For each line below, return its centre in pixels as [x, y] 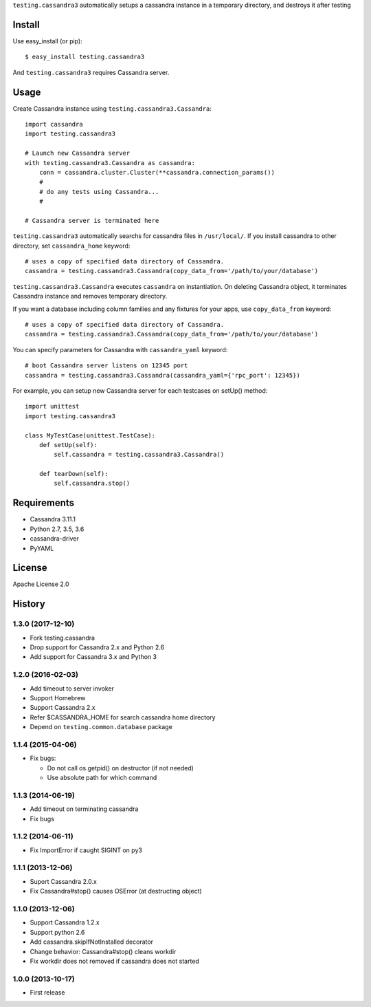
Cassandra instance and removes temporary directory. [90, 296]
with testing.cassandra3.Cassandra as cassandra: [110, 163]
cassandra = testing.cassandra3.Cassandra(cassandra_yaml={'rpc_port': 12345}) [162, 375]
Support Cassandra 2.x [63, 708]
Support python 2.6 [57, 932]
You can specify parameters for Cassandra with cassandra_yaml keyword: [120, 349]
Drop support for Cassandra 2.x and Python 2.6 [97, 647]
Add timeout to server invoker [72, 689]
